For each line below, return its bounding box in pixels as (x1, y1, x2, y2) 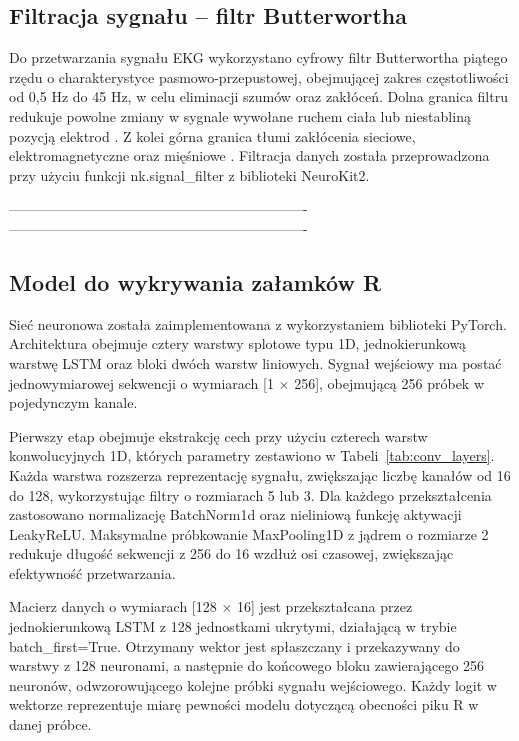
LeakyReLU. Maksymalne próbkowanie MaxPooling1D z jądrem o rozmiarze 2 (9, 523, 489, 544)
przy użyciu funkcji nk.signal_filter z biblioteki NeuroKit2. (9, 164, 370, 185)
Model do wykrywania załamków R (9, 266, 382, 297)
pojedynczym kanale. (9, 392, 138, 413)
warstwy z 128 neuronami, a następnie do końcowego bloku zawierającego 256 (9, 655, 485, 676)
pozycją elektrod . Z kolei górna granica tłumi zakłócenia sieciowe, (9, 125, 416, 146)
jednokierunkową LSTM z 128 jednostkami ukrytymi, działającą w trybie (9, 616, 457, 637)
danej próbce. (9, 714, 92, 735)
